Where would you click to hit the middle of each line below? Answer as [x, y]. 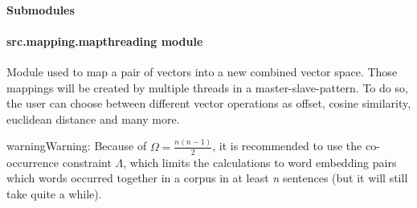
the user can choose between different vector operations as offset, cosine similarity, [209, 103]
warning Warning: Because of [77, 146]
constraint [87, 162]
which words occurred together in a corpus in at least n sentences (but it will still [207, 178]
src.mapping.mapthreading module [105, 41]
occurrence [33, 162]
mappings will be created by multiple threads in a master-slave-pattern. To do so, [207, 87]
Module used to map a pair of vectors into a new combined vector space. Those [202, 71]
